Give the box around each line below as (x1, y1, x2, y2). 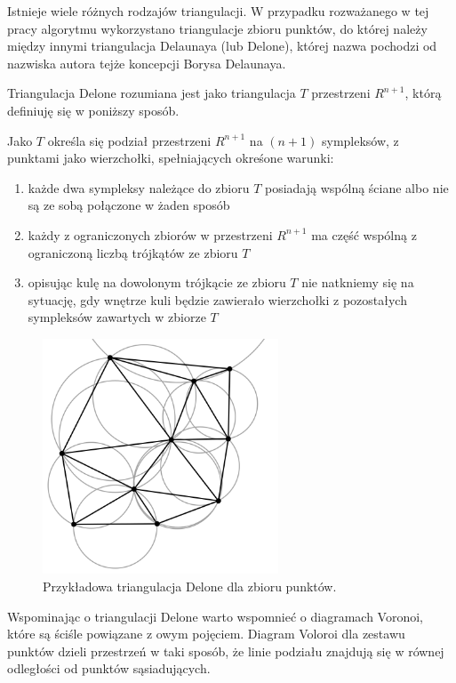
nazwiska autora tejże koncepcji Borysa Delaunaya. (7, 53, 286, 72)
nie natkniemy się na (301, 273, 414, 292)
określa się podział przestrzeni (47, 131, 212, 149)
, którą (404, 84, 442, 102)
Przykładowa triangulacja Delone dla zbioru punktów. (43, 577, 337, 596)
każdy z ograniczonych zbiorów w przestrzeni (28, 225, 273, 244)
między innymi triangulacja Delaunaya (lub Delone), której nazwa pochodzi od (7, 36, 437, 55)
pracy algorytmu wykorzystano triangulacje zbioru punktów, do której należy (7, 19, 428, 37)
